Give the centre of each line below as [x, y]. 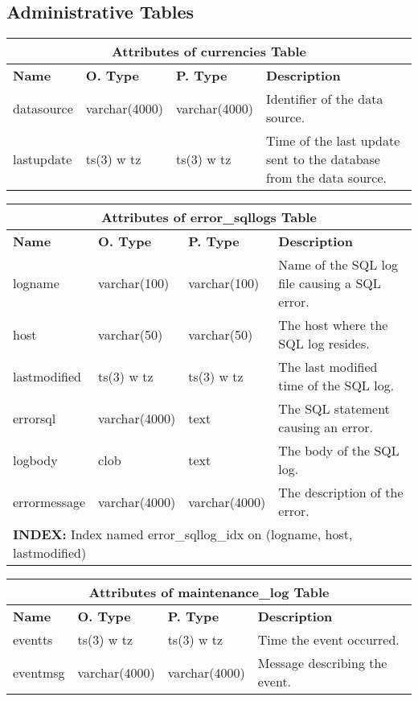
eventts [33, 640]
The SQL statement [334, 409]
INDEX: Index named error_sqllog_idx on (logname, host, [183, 534]
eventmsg [39, 672]
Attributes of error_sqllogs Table [209, 217]
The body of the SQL [339, 451]
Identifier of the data [325, 99]
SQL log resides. [324, 344]
